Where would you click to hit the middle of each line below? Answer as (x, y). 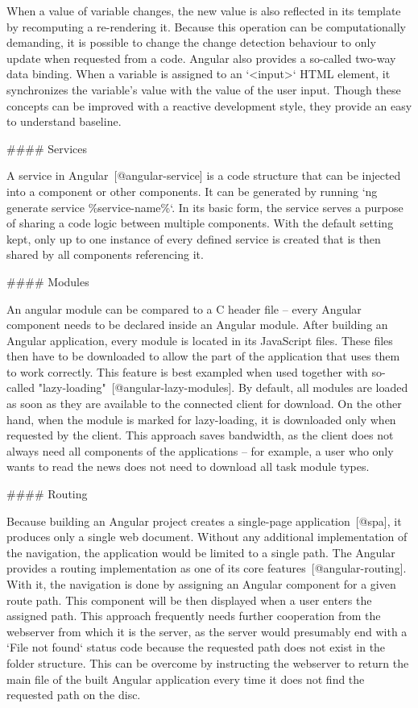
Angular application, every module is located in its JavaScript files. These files (200, 340)
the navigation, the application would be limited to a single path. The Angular (201, 552)
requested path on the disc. (74, 695)
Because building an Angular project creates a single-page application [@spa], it (204, 521)
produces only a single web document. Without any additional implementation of (207, 537)
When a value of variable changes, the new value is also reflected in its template (204, 10)
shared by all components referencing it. (105, 254)
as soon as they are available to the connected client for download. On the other (204, 404)
